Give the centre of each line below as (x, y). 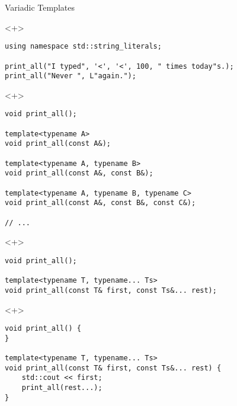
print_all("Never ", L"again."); (71, 76)
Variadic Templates (40, 7)
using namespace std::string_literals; (83, 47)
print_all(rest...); (62, 388)
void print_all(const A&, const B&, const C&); (100, 203)
